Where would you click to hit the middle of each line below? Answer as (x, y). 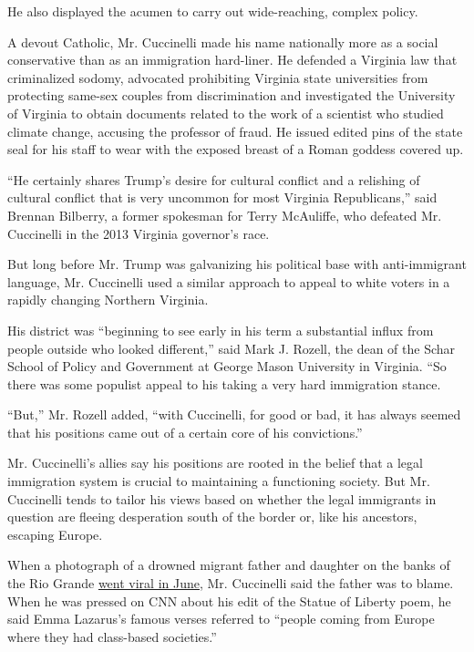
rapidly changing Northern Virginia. (108, 300)
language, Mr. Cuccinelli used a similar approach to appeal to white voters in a (229, 281)
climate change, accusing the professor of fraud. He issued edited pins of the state (235, 131)
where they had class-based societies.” (112, 636)
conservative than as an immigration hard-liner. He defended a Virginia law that (232, 60)
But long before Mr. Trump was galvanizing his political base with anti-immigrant (237, 264)
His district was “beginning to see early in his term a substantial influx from (221, 330)
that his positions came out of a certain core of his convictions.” (185, 432)
